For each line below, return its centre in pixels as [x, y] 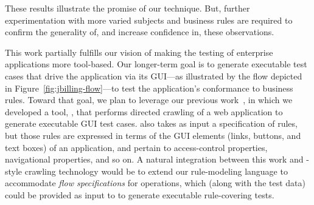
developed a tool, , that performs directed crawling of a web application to [144, 111]
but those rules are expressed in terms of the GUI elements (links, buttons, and [153, 135]
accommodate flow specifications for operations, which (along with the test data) [155, 183]
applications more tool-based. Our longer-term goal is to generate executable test [156, 64]
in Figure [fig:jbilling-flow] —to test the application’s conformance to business [149, 88]
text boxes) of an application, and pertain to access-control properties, [136, 147]
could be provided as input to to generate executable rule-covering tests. [140, 194]
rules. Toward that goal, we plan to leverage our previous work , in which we [149, 100]
